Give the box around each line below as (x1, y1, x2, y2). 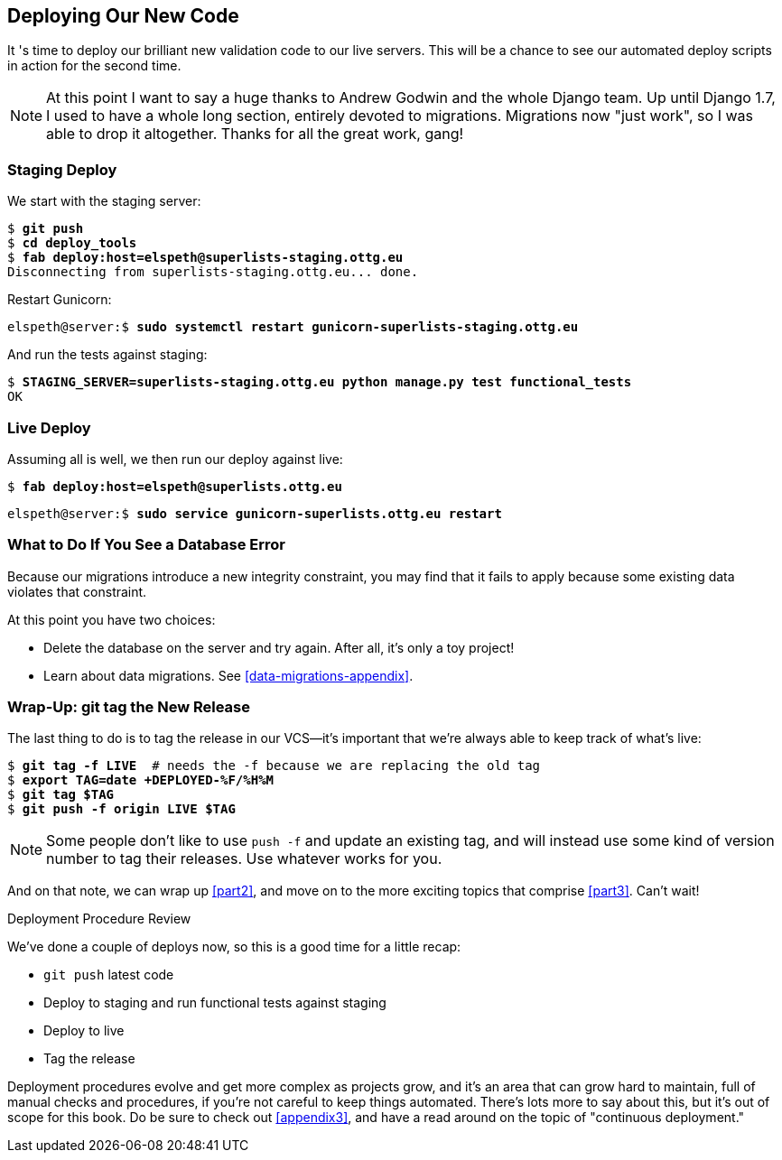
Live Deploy (7, 418, 91, 437)
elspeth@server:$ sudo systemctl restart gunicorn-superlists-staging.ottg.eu (7, 320, 579, 335)
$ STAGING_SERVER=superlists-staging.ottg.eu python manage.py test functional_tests (7, 375, 632, 390)
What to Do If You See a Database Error (7, 535, 285, 554)
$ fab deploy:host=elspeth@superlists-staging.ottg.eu (7, 250, 404, 265)
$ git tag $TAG (7, 787, 115, 803)
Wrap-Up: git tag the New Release (7, 698, 250, 717)
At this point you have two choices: (7, 611, 216, 627)
